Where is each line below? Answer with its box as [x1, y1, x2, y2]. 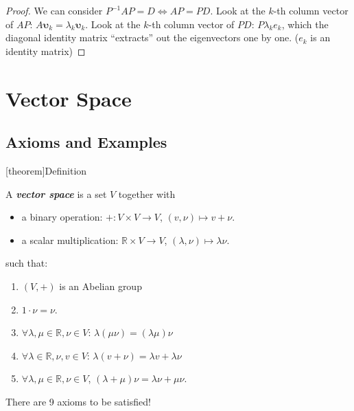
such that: [5, 256, 48, 270]
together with [118, 186, 176, 201]
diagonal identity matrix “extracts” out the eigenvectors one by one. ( [5, 30, 299, 45]
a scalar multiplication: [21, 232, 119, 247]
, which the [281, 16, 329, 31]
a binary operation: [21, 210, 103, 224]
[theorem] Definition [5, 163, 87, 177]
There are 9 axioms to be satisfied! [5, 394, 151, 408]
